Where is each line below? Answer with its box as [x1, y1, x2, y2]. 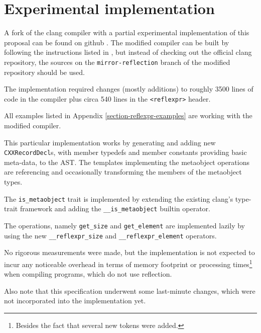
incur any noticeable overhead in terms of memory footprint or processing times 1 [4, 257, 252, 269]
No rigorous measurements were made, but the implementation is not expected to [4, 247, 255, 258]
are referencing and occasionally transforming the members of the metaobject [4, 166, 242, 177]
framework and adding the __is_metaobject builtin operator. [20, 203, 210, 214]
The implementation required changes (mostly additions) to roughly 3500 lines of [4, 84, 253, 94]
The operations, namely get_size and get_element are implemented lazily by [4, 220, 245, 230]
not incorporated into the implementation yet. [4, 295, 146, 306]
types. [4, 177, 23, 187]
